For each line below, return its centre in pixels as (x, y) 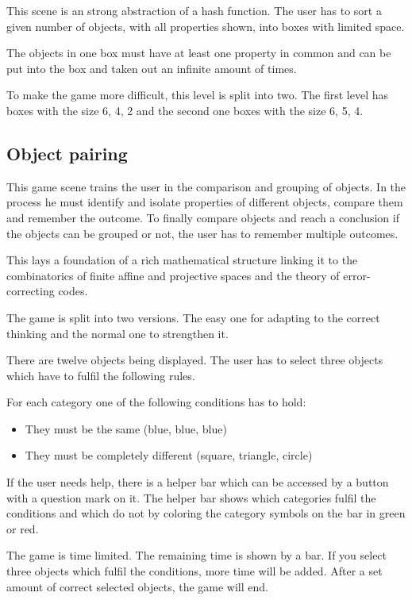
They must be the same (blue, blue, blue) (126, 428)
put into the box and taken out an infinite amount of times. (152, 68)
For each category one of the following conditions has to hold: (156, 402)
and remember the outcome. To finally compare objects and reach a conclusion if (203, 217)
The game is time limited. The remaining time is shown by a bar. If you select (197, 555)
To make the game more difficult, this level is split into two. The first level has (198, 95)
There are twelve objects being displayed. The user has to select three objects (195, 360)
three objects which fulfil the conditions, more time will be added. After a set (194, 571)
